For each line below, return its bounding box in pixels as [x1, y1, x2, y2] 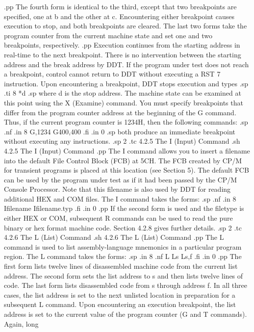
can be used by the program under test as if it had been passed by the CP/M [4, 174, 237, 184]
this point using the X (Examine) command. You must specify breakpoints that [4, 97, 243, 107]
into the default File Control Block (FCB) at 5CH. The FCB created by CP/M [4, 155, 242, 165]
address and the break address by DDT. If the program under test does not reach [4, 59, 249, 69]
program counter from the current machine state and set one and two [4, 30, 213, 40]
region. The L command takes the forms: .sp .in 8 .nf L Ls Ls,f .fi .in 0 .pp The [4, 251, 242, 261]
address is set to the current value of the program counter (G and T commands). [4, 309, 247, 319]
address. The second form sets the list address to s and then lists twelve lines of [4, 270, 243, 281]
